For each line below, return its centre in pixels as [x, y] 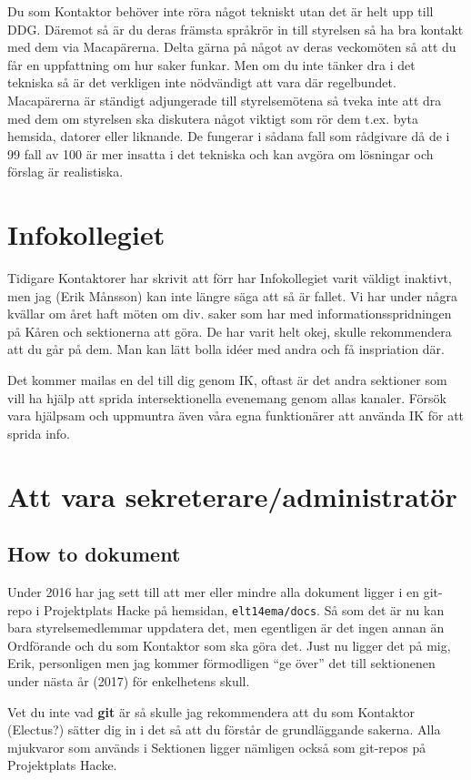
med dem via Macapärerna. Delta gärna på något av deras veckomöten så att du [232, 47]
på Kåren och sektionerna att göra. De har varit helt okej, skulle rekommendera [230, 331]
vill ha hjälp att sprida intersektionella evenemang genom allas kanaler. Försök [227, 397]
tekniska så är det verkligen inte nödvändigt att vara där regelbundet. [202, 82]
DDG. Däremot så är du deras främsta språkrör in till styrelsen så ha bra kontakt [235, 29]
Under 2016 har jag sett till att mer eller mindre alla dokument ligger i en [213, 591]
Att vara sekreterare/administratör [232, 496]
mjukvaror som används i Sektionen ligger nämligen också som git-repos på [217, 747]
